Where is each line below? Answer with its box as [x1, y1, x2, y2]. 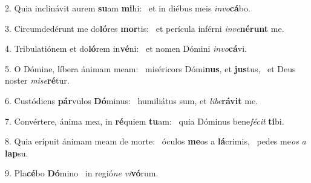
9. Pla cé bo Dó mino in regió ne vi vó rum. [5, 167, 159, 179]
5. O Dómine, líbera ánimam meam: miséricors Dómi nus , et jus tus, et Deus [5, 62, 296, 75]
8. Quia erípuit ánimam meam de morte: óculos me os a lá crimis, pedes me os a [5, 135, 306, 147]
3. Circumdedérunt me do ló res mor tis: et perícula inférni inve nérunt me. [5, 22, 284, 34]
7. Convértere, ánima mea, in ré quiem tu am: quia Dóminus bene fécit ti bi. [5, 114, 284, 127]
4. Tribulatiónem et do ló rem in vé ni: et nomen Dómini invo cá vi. [5, 42, 247, 55]
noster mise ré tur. [5, 74, 70, 87]
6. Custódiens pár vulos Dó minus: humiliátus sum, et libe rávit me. [5, 94, 258, 107]
